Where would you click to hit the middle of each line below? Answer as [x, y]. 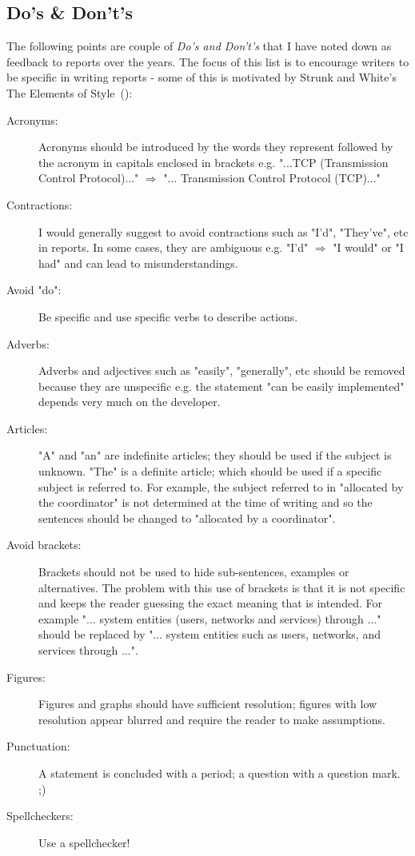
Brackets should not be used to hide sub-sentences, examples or [194, 572]
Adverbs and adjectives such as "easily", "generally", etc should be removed [222, 370]
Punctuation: [38, 746]
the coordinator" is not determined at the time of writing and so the [206, 502]
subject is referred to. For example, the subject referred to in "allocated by [221, 486]
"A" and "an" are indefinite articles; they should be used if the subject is [215, 455]
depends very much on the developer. [130, 402]
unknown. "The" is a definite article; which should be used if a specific [210, 471]
